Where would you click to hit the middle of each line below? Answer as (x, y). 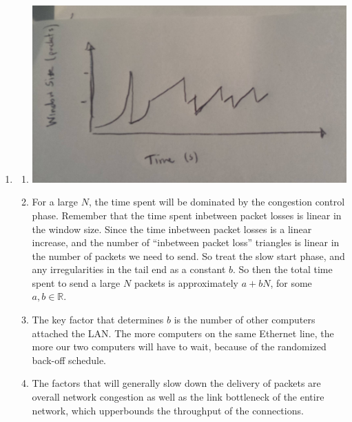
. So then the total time (283, 269)
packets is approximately (186, 282)
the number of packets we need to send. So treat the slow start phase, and (188, 255)
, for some (291, 282)
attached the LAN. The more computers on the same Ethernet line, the (183, 333)
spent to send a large (76, 282)
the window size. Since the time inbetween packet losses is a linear (172, 229)
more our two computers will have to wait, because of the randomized (179, 346)
